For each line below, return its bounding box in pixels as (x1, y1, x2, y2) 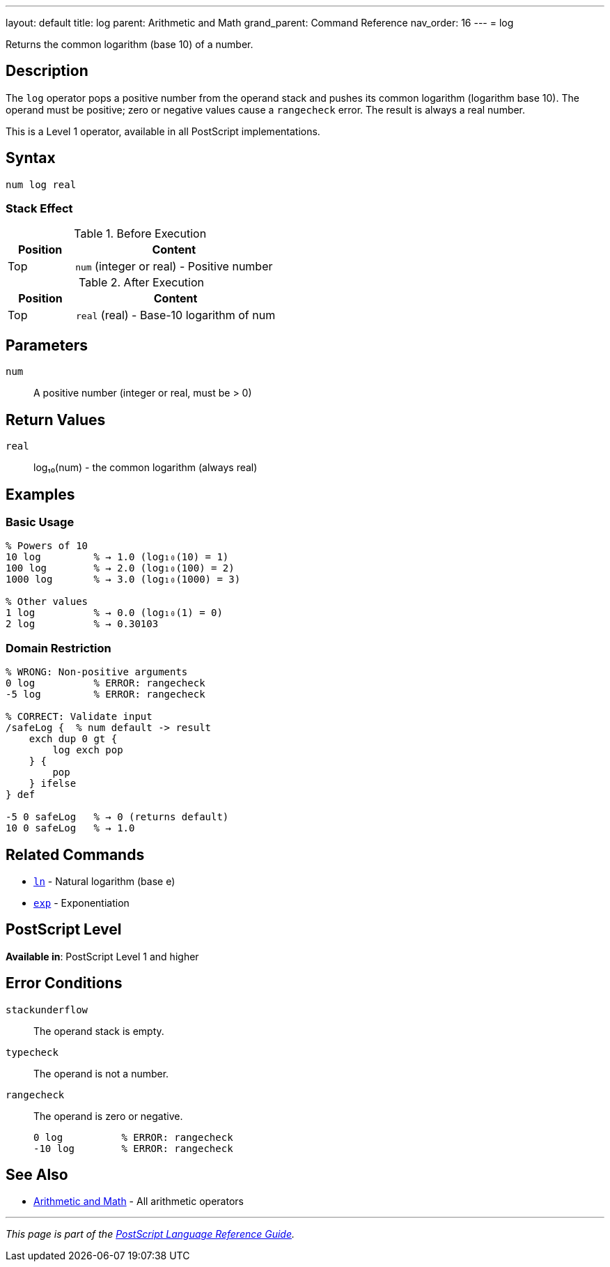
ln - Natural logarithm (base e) (33, 875, 175, 887)
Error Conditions (6, 974, 123, 992)
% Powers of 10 (6, 540, 88, 552)
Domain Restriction (6, 640, 111, 655)
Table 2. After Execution (79, 275, 205, 290)
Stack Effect (6, 201, 73, 216)
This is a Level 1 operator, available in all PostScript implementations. (6, 125, 320, 137)
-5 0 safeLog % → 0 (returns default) (6, 811, 229, 823)
